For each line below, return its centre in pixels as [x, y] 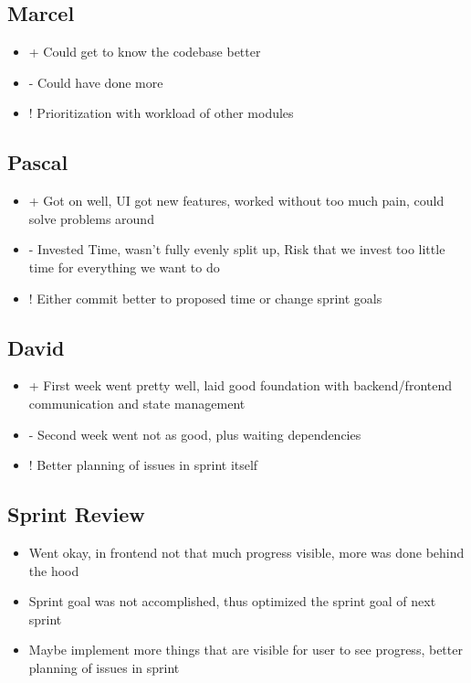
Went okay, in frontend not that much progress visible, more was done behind [246, 552]
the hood [54, 570]
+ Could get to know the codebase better [145, 52]
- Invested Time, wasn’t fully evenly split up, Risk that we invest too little [237, 249]
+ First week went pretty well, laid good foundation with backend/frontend [240, 385]
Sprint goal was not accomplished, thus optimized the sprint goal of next [232, 601]
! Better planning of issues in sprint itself [143, 465]
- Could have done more [96, 82]
